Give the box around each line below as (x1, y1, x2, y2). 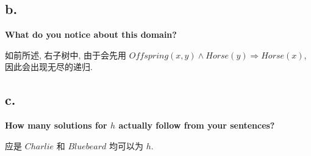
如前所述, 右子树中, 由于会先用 (5, 48, 127, 61)
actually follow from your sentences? (118, 119, 275, 132)
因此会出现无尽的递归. (5, 60, 93, 73)
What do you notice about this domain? (5, 28, 177, 41)
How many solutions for (5, 119, 107, 132)
